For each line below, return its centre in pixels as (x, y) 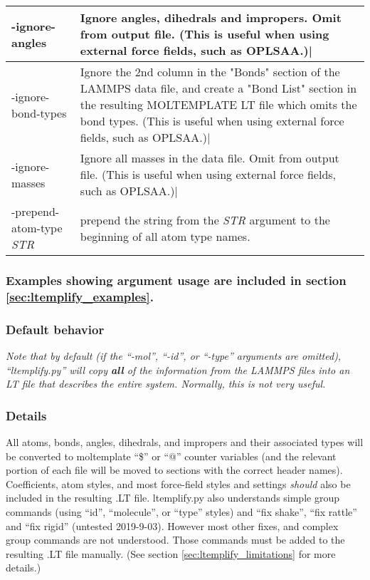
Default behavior (55, 329)
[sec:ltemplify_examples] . (80, 296)
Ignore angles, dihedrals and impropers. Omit (211, 17)
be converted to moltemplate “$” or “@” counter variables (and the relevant (171, 456)
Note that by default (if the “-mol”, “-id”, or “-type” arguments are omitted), (174, 355)
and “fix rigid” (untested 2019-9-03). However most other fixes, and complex (172, 525)
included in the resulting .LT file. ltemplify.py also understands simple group (173, 498)
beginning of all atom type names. (165, 236)
